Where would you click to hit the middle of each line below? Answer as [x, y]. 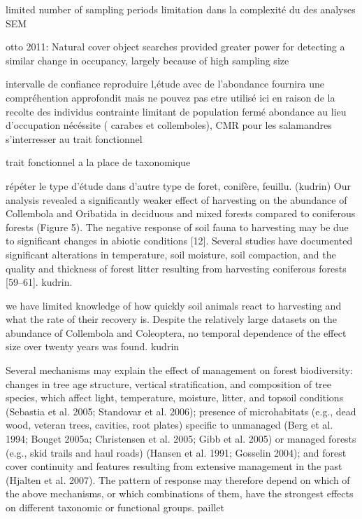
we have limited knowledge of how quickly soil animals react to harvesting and [174, 305]
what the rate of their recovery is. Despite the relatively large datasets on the [171, 319]
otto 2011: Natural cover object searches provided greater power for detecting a [175, 47]
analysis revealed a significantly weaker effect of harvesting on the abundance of [176, 199]
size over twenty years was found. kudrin [93, 346]
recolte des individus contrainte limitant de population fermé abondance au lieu [176, 111]
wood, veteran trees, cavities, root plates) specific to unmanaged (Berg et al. [169, 425]
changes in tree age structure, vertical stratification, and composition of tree [169, 383]
